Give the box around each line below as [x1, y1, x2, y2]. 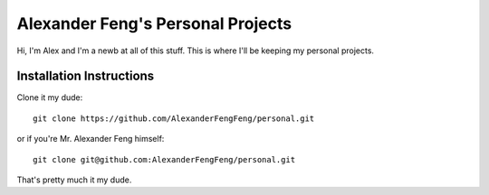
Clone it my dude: [16, 92, 83, 103]
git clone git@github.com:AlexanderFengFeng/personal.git [33, 154, 296, 164]
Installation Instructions [16, 69, 155, 84]
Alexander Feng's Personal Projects [16, 14, 292, 33]
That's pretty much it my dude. [16, 174, 132, 185]
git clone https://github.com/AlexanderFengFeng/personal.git [33, 113, 315, 124]
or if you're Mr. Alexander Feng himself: [16, 134, 165, 144]
